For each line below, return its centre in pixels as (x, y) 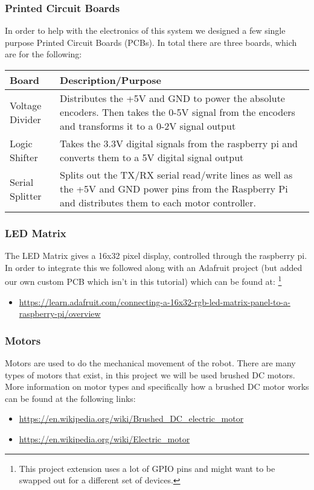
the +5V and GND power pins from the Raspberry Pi (174, 189)
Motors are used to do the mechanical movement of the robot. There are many (150, 363)
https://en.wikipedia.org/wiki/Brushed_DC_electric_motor (131, 418)
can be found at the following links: (70, 398)
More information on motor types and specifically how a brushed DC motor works (157, 387)
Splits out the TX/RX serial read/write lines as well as (176, 175)
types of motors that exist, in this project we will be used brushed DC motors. (150, 374)
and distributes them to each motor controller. (158, 202)
